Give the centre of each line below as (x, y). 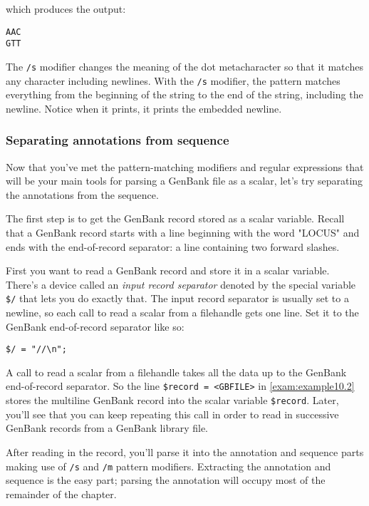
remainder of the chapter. (61, 494)
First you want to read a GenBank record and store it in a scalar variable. (168, 270)
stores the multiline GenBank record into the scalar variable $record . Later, (172, 400)
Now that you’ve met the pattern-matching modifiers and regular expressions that (185, 166)
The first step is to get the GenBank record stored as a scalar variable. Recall (175, 218)
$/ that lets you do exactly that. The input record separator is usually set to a (177, 298)
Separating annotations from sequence (118, 140)
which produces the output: (66, 9)
